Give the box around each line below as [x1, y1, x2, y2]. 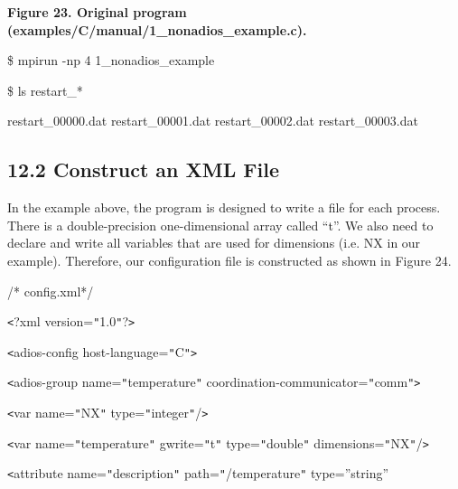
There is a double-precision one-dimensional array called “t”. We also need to [7, 215, 434, 234]
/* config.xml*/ [7, 281, 94, 300]
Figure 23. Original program [7, 3, 187, 21]
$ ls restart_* [7, 80, 83, 99]
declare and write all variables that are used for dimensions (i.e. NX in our [7, 233, 421, 252]
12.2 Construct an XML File [7, 155, 279, 183]
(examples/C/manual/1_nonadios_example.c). [7, 20, 307, 39]
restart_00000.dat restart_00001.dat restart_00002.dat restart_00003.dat [7, 111, 418, 130]
